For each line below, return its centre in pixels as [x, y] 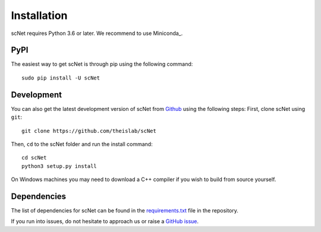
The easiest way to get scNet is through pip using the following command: [102, 64]
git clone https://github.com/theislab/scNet [89, 131]
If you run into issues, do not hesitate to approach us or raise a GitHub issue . [105, 221]
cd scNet [34, 158]
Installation [39, 15]
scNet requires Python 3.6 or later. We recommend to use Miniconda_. [97, 33]
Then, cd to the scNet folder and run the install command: [82, 144]
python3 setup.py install [59, 166]
